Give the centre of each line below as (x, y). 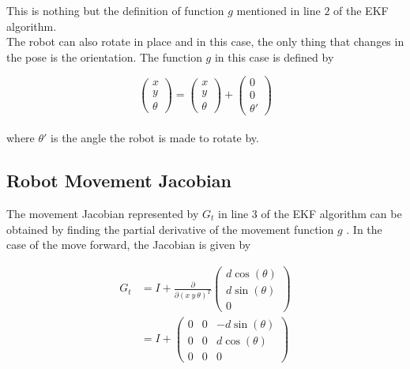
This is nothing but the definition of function (115, 10)
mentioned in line (278, 10)
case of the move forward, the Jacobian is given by (129, 245)
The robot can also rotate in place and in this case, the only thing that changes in (205, 41)
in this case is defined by (274, 56)
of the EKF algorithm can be (331, 213)
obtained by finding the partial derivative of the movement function (170, 229)
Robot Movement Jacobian (119, 181)
